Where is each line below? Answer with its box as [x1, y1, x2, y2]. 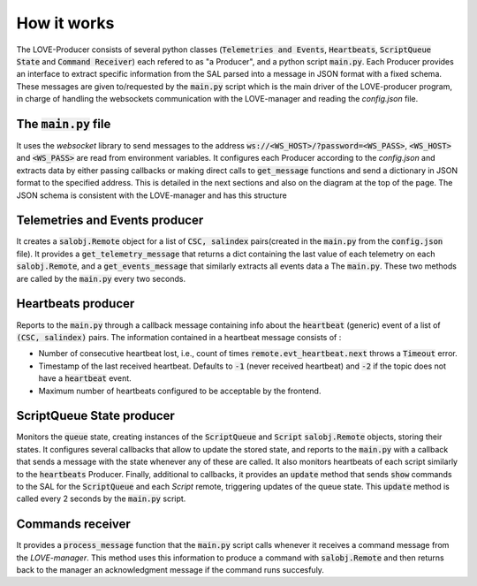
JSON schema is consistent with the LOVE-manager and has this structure [16, 190, 287, 201]
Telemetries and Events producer [16, 213, 204, 228]
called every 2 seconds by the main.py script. [16, 493, 186, 504]
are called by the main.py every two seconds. [16, 273, 185, 284]
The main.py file [16, 116, 111, 132]
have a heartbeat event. [38, 373, 132, 384]
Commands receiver [16, 517, 132, 532]
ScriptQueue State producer [16, 408, 176, 423]
